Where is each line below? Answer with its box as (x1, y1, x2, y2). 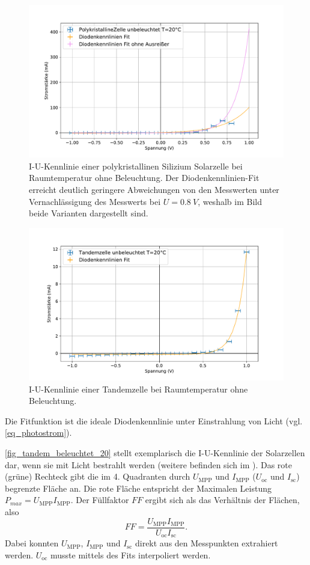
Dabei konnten (5, 537, 59, 549)
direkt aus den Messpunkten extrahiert (135, 537, 278, 549)
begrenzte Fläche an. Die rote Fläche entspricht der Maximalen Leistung (5, 481, 272, 494)
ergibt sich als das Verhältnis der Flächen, (145, 493, 300, 506)
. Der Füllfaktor (70, 493, 129, 506)
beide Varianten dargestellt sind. (29, 207, 148, 219)
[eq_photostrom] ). (5, 426, 72, 439)
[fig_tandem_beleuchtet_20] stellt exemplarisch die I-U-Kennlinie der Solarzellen (5, 447, 305, 459)
